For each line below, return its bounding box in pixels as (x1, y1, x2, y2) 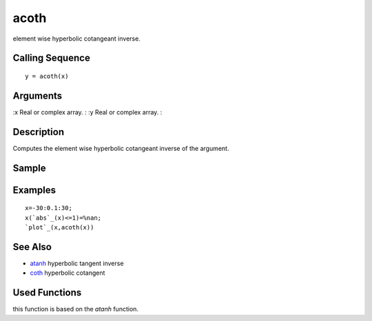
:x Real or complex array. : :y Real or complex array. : (12, 107, 163, 116)
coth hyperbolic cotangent (30, 269, 105, 277)
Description (12, 126, 65, 138)
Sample (12, 162, 46, 174)
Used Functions (12, 287, 82, 299)
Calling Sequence (12, 52, 91, 64)
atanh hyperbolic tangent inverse (30, 259, 124, 267)
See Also (12, 241, 52, 253)
